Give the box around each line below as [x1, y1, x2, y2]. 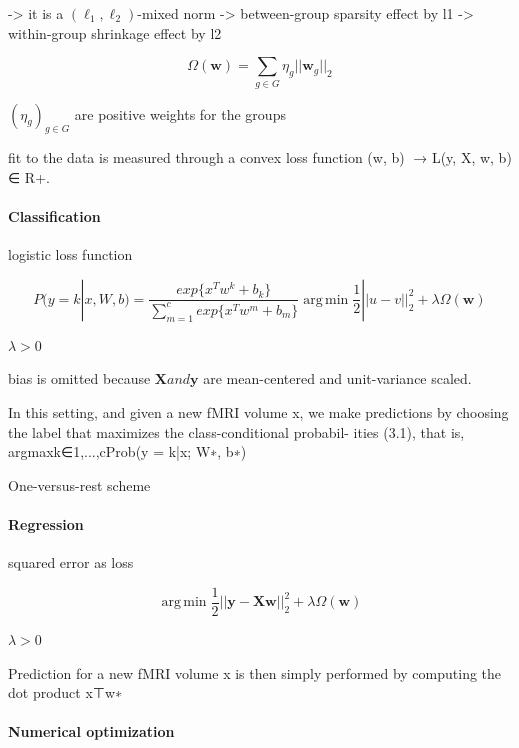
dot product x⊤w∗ [8, 682, 123, 703]
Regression [8, 514, 84, 535]
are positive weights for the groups [74, 103, 286, 124]
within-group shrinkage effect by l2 [8, 22, 222, 43]
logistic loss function [8, 244, 133, 265]
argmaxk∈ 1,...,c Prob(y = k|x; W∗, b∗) [8, 441, 247, 462]
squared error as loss [8, 552, 134, 573]
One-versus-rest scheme [8, 474, 151, 495]
